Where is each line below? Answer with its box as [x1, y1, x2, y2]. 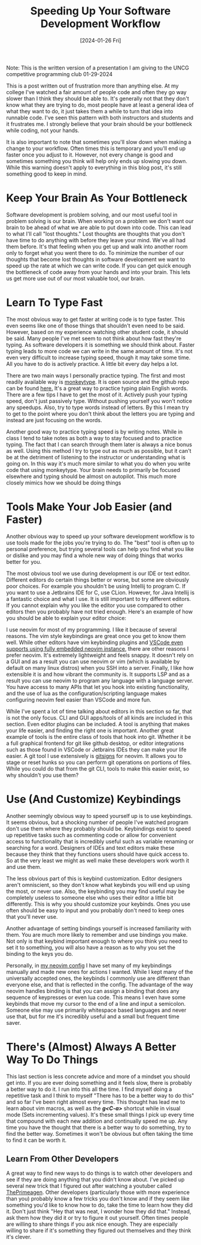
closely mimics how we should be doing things [6, 479, 121, 486]
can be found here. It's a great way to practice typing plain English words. [6, 384, 188, 392]
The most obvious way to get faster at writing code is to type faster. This [6, 315, 185, 323]
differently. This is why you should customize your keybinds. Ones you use [6, 900, 190, 907]
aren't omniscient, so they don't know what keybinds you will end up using [6, 881, 190, 888]
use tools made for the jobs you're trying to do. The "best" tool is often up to [6, 539, 194, 546]
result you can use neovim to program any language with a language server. [6, 676, 194, 684]
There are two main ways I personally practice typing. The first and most [6, 372, 185, 379]
